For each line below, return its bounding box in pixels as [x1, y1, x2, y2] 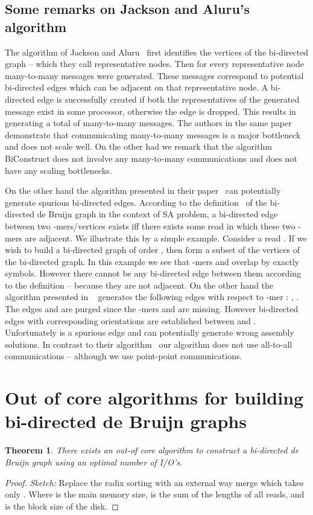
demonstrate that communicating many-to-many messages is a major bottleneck [5, 128, 301, 141]
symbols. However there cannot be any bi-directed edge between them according [5, 267, 302, 280]
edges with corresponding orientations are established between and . [5, 314, 256, 327]
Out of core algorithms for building [5, 385, 304, 410]
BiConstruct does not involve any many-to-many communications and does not [5, 152, 297, 164]
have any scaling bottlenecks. [5, 164, 112, 176]
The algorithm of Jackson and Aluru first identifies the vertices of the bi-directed [5, 45, 309, 58]
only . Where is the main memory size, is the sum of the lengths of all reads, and [5, 488, 305, 501]
